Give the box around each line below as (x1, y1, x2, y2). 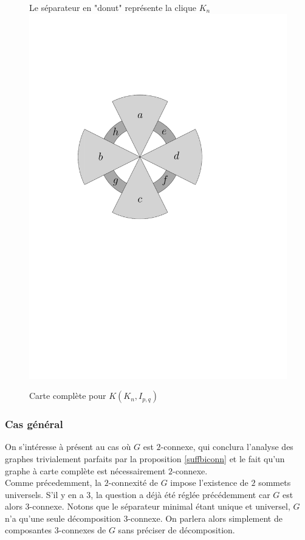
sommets (258, 476, 291, 489)
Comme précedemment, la (5, 476, 102, 489)
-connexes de (58, 524, 106, 536)
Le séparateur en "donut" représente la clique (29, 1, 197, 13)
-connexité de (108, 476, 158, 489)
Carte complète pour (29, 389, 106, 402)
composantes (5, 524, 52, 536)
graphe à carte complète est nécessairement (5, 464, 166, 477)
